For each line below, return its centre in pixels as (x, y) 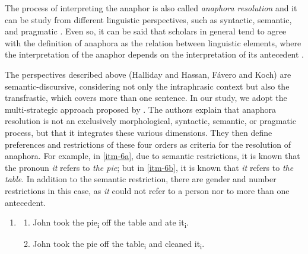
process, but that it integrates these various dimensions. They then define (139, 132)
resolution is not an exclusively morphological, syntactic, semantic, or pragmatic (150, 121)
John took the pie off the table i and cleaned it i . (119, 245)
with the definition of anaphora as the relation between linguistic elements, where (153, 42)
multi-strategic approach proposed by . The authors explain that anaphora (141, 109)
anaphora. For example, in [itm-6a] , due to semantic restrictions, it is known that (153, 156)
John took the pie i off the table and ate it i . (111, 223)
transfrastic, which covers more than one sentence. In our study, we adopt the (146, 98)
